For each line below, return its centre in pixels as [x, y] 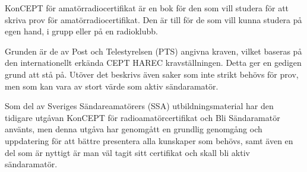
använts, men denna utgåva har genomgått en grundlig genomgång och [134, 129]
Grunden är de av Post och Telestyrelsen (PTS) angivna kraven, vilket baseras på [153, 51]
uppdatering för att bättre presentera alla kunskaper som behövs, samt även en [149, 140]
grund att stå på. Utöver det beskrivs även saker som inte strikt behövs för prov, [152, 74]
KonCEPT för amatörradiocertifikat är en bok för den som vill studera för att [147, 8]
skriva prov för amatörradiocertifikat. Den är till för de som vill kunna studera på [153, 19]
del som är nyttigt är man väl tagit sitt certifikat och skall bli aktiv [127, 152]
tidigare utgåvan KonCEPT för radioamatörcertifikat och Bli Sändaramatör [143, 117]
